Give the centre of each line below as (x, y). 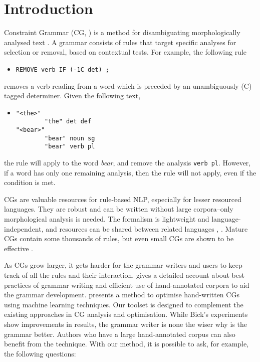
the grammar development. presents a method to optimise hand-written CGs (122, 295)
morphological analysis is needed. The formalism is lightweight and (107, 219)
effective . (19, 248)
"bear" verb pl (70, 147)
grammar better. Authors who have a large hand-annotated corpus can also (120, 334)
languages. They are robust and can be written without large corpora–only (119, 209)
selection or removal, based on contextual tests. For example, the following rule (125, 52)
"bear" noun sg (70, 138)
